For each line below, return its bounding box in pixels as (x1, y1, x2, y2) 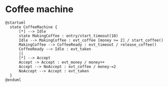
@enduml (5, 77, 22, 82)
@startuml (5, 20, 26, 25)
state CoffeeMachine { (10, 24, 58, 30)
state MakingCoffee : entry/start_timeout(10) (18, 33, 119, 38)
